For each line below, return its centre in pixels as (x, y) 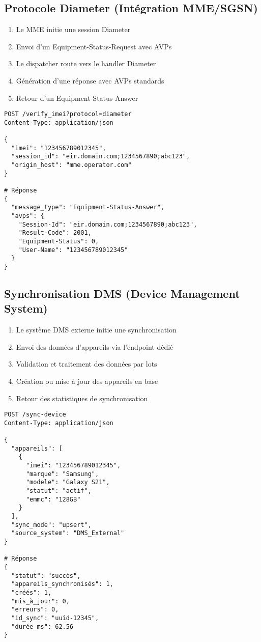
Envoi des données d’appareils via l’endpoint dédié (95, 346)
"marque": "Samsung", (62, 474)
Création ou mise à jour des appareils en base (87, 381)
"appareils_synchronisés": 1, (62, 584)
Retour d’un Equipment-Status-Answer (77, 97)
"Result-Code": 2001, (55, 233)
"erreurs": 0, (35, 610)
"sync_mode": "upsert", (51, 525)
